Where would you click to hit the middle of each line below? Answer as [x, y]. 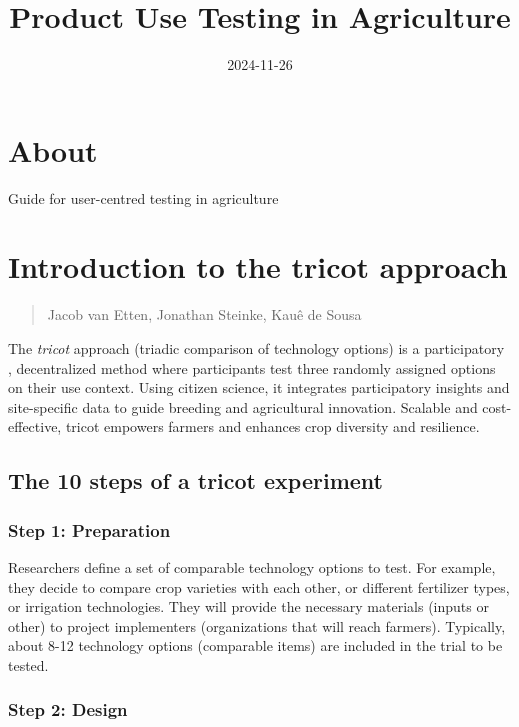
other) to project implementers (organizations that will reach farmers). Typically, [257, 625]
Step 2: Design [68, 709]
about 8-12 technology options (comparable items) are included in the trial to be [255, 645]
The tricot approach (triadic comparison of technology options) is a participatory [256, 347]
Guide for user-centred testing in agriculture [143, 197]
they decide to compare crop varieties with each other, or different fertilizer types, [259, 586]
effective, [35, 426]
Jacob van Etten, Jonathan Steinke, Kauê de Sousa [204, 314]
